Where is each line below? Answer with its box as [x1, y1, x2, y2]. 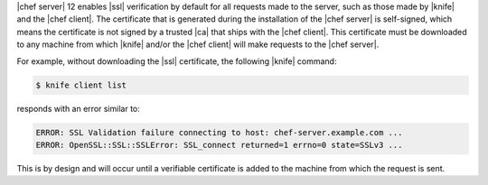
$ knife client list [35, 79, 127, 90]
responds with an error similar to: [16, 103, 140, 114]
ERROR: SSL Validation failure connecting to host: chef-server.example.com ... [35, 127, 403, 137]
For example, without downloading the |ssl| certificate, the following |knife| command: [16, 55, 337, 67]
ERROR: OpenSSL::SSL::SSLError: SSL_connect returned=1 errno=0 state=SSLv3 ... [35, 140, 403, 150]
